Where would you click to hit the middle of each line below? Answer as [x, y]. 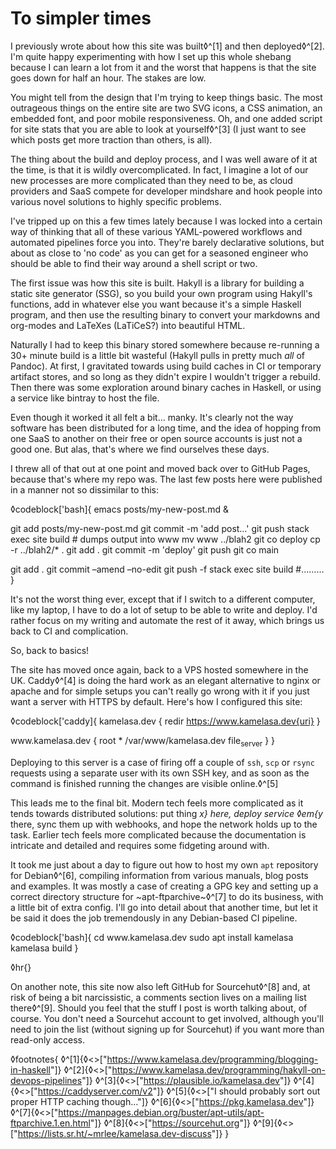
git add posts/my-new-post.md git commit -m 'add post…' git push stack [160, 528]
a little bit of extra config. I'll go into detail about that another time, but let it [164, 907]
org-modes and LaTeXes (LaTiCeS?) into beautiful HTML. [128, 325]
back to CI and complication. [69, 631]
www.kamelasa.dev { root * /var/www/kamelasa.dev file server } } [143, 741]
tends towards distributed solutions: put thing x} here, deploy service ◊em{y [166, 813]
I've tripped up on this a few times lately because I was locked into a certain [166, 221]
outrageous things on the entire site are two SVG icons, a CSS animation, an [166, 108]
